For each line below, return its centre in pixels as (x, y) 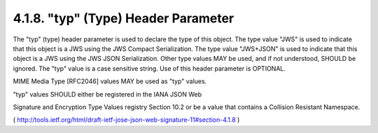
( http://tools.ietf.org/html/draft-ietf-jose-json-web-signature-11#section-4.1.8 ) (126, 120)
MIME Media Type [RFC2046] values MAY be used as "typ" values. (110, 81)
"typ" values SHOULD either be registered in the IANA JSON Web (107, 94)
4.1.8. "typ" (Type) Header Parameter (124, 18)
